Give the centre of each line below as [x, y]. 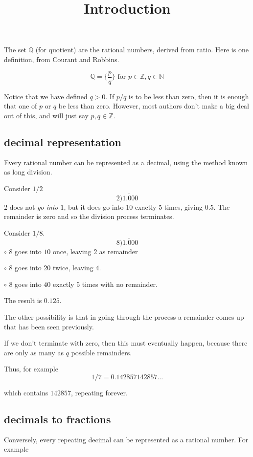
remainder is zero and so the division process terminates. [89, 216]
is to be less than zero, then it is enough [189, 96]
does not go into [34, 207]
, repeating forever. [99, 392]
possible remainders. [102, 352]
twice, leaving [73, 268]
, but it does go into [94, 207]
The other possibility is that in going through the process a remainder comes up [124, 316]
